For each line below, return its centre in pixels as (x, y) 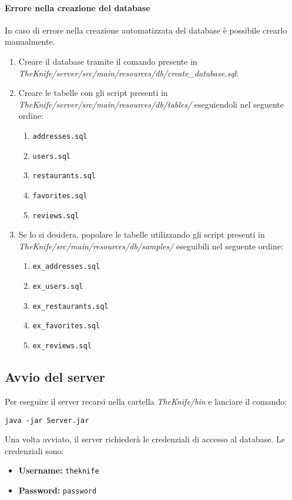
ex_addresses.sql (66, 267)
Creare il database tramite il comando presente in (108, 61)
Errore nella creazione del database (78, 7)
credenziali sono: (34, 450)
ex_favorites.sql (66, 326)
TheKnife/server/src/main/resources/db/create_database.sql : (129, 73)
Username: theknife (59, 470)
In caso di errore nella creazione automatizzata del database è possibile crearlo (146, 30)
